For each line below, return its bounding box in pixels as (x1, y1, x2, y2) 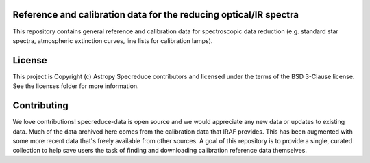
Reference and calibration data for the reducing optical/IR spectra (12, 9, 299, 20)
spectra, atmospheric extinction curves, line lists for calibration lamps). (12, 36, 213, 44)
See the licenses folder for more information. (12, 82, 140, 90)
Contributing (12, 100, 69, 112)
